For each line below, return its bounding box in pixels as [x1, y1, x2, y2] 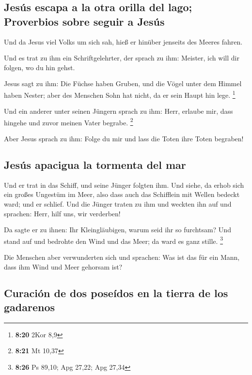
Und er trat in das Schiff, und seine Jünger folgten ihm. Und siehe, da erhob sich [4, 180, 244, 190]
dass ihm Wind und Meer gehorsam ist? [4, 261, 123, 271]
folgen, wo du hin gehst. [4, 62, 75, 72]
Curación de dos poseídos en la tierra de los [4, 285, 228, 300]
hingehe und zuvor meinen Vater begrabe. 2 [4, 116, 133, 127]
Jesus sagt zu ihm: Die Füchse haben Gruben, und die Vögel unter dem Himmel [4, 78, 242, 89]
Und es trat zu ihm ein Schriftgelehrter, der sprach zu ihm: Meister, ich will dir [4, 53, 239, 63]
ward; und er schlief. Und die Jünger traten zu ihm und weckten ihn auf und [4, 199, 232, 209]
